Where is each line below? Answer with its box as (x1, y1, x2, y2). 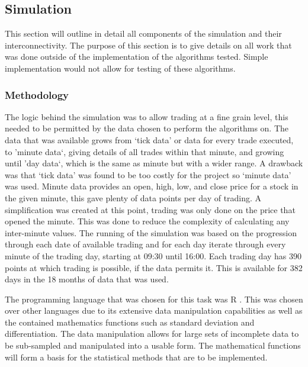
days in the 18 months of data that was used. (5, 273, 169, 285)
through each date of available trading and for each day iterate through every (5, 238, 286, 250)
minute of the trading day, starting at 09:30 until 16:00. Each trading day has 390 (5, 249, 302, 262)
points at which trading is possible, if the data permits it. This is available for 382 (5, 261, 303, 273)
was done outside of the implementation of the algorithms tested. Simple (5, 50, 268, 63)
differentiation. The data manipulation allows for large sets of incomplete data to (5, 327, 299, 340)
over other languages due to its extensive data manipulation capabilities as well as (5, 304, 303, 317)
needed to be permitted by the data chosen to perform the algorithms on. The (5, 122, 289, 134)
